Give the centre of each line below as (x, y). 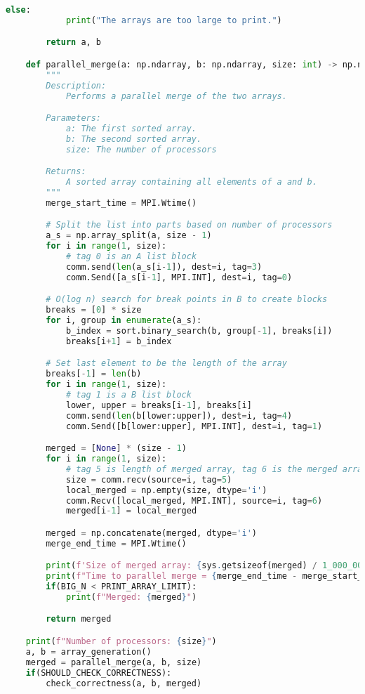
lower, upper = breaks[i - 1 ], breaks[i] (159, 405)
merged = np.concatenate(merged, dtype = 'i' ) (151, 533)
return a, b (74, 42)
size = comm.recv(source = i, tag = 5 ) (149, 479)
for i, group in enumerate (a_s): (124, 321)
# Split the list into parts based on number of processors (189, 225)
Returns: (66, 172)
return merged (79, 619)
